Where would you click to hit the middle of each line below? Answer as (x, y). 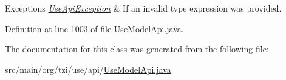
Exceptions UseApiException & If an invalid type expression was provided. (143, 8)
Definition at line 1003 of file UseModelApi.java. (94, 28)
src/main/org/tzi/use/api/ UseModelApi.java (88, 69)
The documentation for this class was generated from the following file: (137, 49)
